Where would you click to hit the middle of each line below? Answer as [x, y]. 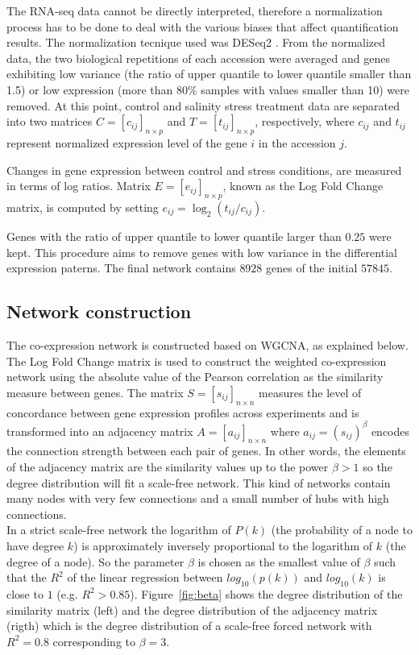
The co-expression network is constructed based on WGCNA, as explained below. [207, 344]
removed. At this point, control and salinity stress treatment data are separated [203, 105]
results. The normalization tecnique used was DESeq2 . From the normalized [196, 42]
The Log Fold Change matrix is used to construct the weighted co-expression [197, 361]
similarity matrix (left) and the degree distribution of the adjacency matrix [192, 609]
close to [25, 593]
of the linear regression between [145, 577]
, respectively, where [305, 121]
